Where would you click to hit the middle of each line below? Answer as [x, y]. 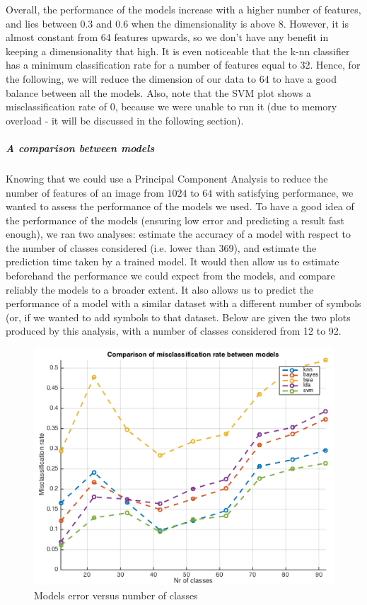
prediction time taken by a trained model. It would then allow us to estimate [173, 261]
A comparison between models [80, 148]
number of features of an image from [85, 192]
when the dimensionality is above [203, 23]
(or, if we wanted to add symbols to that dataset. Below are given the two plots [178, 317]
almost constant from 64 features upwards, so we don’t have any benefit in [167, 37]
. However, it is [316, 23]
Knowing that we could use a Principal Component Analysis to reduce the [167, 178]
